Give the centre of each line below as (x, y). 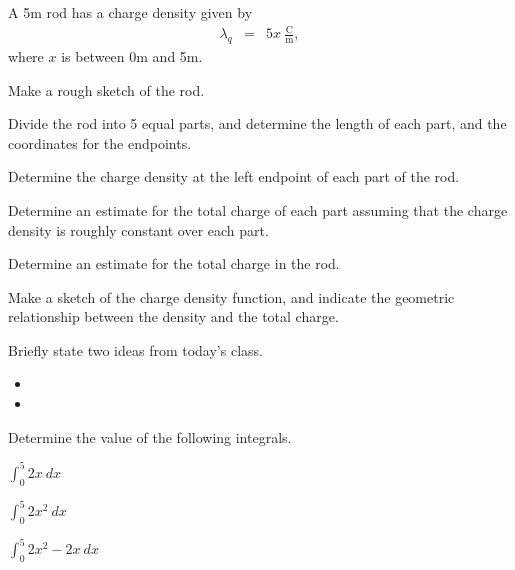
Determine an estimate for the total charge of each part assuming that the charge (258, 209)
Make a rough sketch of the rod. (106, 89)
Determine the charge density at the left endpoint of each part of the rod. (234, 176)
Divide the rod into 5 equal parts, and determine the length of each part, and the (257, 123)
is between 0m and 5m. (132, 55)
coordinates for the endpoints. (100, 142)
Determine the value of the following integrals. (150, 436)
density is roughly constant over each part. (138, 229)
